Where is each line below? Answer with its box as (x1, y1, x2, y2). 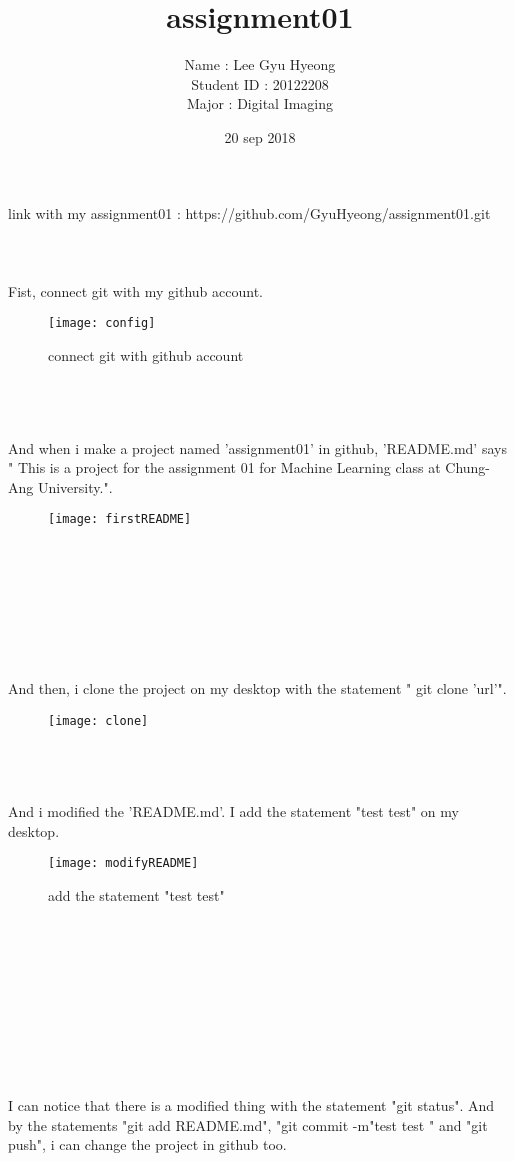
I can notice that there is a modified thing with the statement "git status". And (8, 1094, 495, 1115)
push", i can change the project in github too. (8, 1134, 287, 1155)
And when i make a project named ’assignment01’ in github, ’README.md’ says (8, 437, 507, 458)
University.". (37, 476, 113, 497)
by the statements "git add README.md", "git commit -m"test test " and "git (8, 1114, 488, 1135)
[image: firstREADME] (48, 512, 192, 527)
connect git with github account (48, 345, 244, 366)
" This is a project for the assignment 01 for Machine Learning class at (8, 457, 441, 478)
